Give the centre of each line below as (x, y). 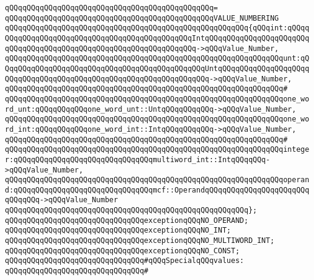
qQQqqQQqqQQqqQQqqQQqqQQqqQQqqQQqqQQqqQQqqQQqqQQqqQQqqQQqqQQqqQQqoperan (157, 180)
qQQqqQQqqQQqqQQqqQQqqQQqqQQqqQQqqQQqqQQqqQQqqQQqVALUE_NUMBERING (142, 18)
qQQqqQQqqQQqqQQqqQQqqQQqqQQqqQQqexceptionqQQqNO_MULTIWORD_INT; (140, 241)
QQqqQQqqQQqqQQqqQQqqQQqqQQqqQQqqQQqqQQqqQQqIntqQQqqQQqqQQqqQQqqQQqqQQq (157, 38)
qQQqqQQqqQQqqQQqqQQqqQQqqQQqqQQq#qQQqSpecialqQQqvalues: (125, 261)
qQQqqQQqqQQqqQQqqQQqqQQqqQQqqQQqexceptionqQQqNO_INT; (118, 230)
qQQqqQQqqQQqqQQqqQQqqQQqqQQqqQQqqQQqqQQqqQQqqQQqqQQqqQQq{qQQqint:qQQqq (157, 28)
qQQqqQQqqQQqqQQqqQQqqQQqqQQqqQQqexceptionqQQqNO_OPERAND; (127, 220)
